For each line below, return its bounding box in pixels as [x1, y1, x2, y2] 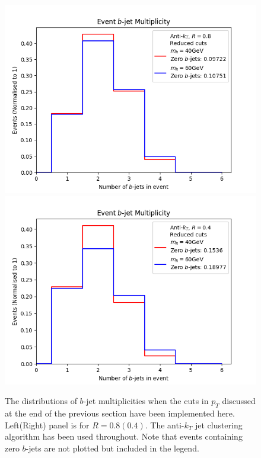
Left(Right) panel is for [5, 418, 90, 431]
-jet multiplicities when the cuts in [83, 395, 209, 407]
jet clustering [195, 418, 243, 431]
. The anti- [145, 418, 184, 431]
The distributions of [5, 395, 77, 407]
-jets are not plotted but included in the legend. [26, 441, 199, 454]
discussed [222, 395, 256, 407]
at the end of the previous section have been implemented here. [5, 406, 235, 419]
